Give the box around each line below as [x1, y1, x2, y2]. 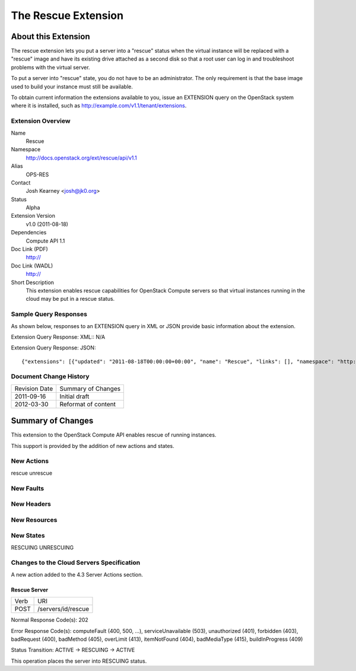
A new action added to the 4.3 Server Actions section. [11, 571, 144, 578]
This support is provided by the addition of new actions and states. [11, 442, 174, 449]
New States [11, 532, 45, 540]
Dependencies [11, 229, 47, 236]
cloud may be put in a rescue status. [26, 295, 115, 303]
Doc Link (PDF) [11, 246, 49, 253]
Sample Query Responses [11, 310, 87, 319]
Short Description [11, 279, 55, 286]
